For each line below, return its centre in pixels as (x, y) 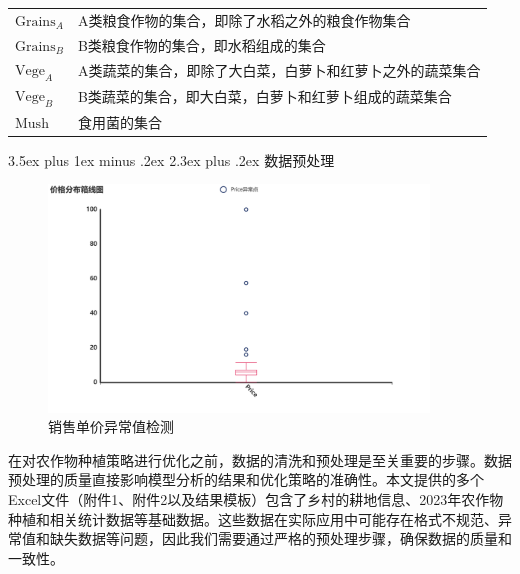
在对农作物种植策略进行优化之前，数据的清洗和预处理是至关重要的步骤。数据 (260, 459)
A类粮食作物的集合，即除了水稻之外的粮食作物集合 (244, 19)
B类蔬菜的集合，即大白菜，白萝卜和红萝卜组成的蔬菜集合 (264, 96)
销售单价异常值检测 (111, 426)
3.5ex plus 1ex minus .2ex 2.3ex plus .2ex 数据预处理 (171, 159)
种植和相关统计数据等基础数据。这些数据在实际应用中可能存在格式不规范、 (253, 518)
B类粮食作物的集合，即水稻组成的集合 (201, 44)
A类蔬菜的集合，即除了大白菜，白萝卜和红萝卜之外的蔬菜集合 (279, 70)
